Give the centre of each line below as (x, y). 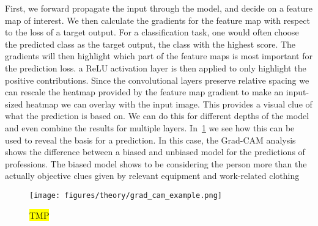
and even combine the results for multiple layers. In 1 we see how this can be (150, 127)
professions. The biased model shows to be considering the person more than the (156, 163)
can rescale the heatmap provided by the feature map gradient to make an (144, 92)
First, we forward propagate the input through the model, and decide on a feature (159, 8)
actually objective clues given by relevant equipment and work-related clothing (152, 176)
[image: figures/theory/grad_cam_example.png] (126, 195)
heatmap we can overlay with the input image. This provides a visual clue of (169, 104)
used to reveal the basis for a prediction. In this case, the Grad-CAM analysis (150, 140)
